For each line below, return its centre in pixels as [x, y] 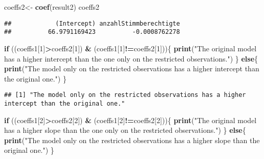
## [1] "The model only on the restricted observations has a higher [125, 95]
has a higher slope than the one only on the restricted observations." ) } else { [125, 130]
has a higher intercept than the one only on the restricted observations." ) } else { [131, 58]
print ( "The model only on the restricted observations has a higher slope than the [132, 140]
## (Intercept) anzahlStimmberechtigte [92, 23]
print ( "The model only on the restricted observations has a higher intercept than [132, 68]
